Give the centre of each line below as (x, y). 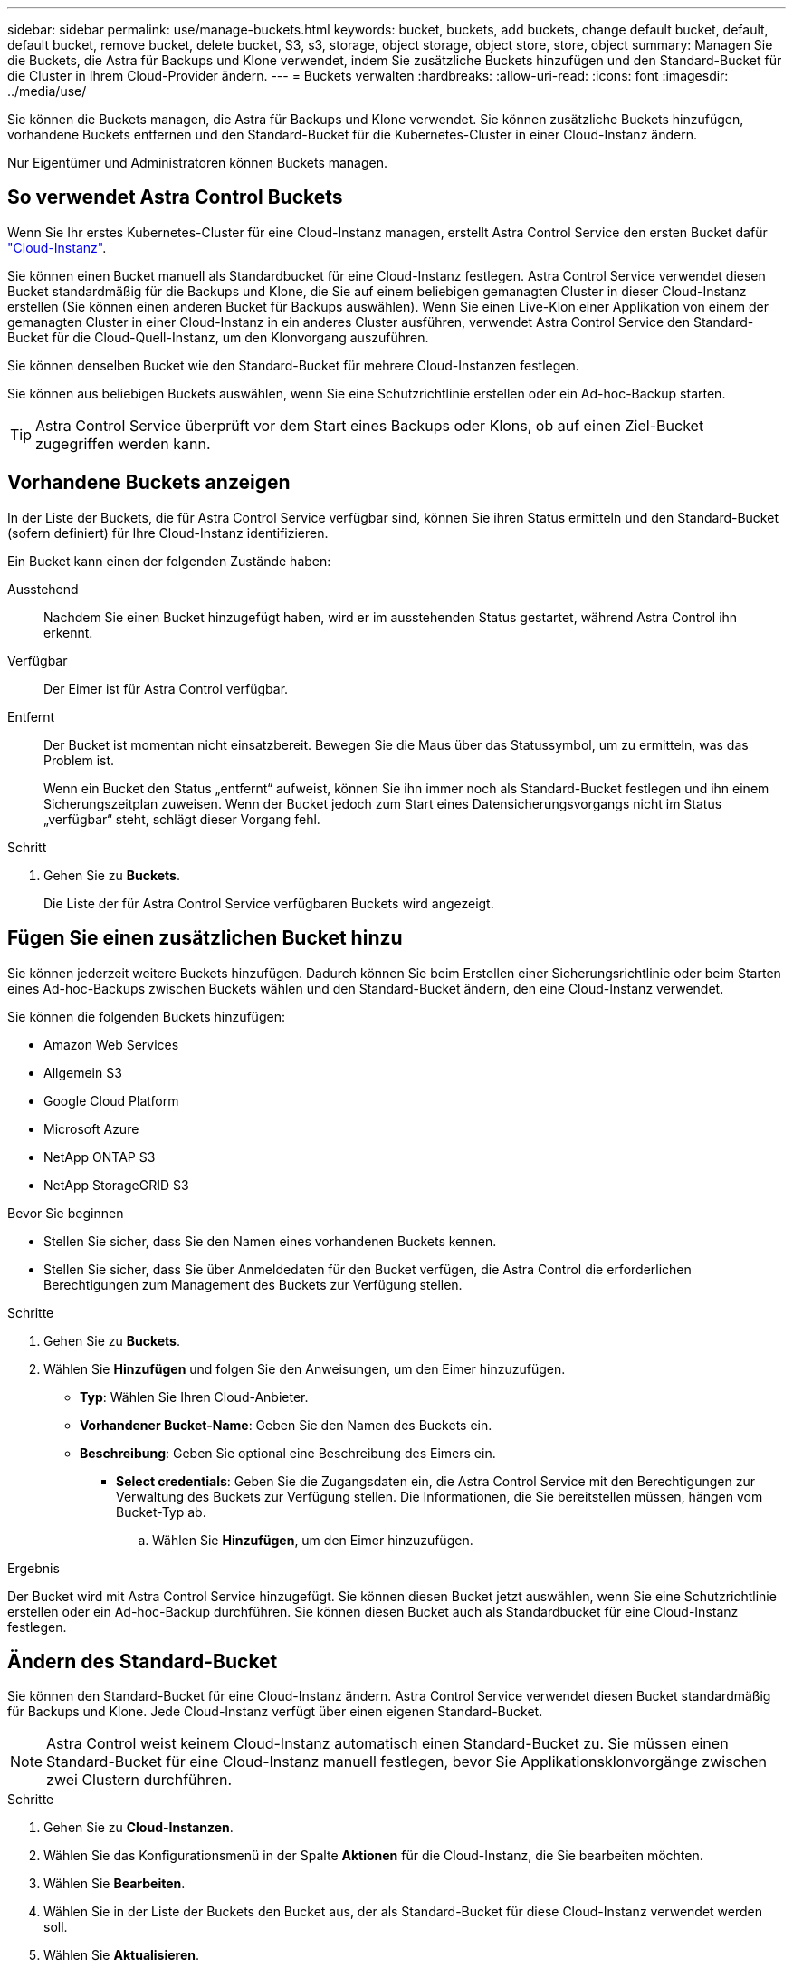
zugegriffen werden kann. (123, 443)
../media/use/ (47, 91)
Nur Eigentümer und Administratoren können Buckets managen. (198, 163)
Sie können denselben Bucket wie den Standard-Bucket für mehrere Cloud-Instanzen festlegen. (293, 365)
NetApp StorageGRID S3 (116, 1185)
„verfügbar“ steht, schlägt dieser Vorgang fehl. (182, 819)
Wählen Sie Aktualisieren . (122, 1955)
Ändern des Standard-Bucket (143, 1661)
